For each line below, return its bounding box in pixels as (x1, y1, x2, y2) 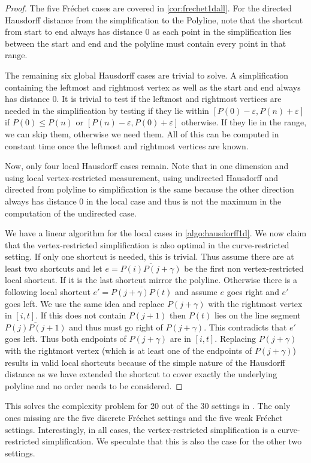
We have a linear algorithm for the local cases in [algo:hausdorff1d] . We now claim (5, 227, 307, 239)
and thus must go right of (69, 320, 163, 333)
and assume (174, 285, 218, 298)
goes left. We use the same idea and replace (5, 297, 165, 309)
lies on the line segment (214, 309, 301, 321)
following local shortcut (5, 285, 90, 298)
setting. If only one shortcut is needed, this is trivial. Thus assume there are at (5, 250, 294, 263)
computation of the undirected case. (5, 206, 137, 219)
